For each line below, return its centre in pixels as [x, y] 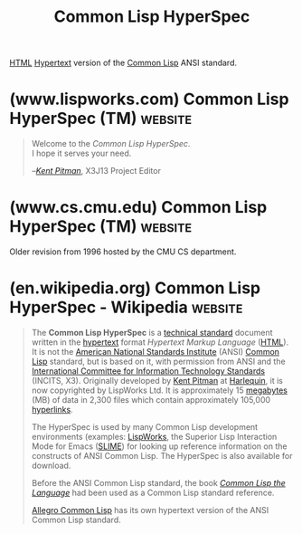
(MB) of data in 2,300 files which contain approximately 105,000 [151, 400]
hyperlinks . [52, 410]
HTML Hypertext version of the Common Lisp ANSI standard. [123, 63]
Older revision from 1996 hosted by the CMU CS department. [123, 252]
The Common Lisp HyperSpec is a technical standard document [152, 333]
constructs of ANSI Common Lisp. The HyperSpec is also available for [162, 456]
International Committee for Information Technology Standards [148, 371]
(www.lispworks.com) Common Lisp [149, 99]
